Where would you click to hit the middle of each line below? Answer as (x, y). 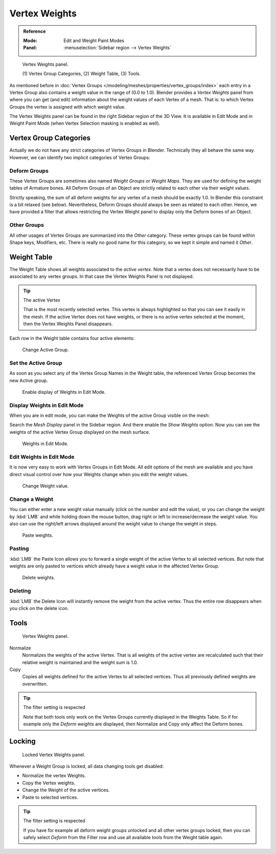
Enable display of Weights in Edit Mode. (64, 392)
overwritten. (35, 684)
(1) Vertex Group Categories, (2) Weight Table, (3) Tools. (81, 74)
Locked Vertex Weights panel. (54, 755)
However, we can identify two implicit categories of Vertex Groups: (80, 157)
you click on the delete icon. (39, 608)
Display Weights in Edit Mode (47, 405)
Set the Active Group (36, 363)
